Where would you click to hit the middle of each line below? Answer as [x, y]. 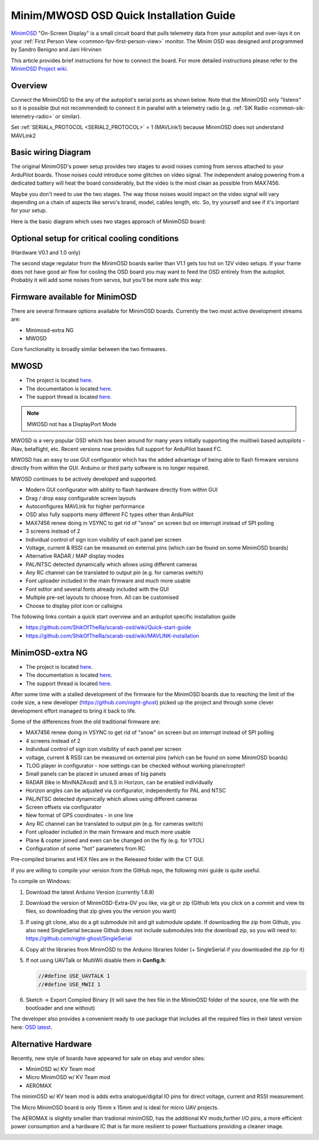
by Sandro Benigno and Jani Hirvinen [56, 50]
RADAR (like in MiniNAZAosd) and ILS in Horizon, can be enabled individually [119, 782]
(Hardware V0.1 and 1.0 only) [46, 252]
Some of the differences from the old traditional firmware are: [86, 722]
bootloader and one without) [61, 1008]
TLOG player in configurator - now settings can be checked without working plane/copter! [135, 766]
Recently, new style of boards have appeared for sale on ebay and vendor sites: [108, 1058]
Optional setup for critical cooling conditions [95, 238]
